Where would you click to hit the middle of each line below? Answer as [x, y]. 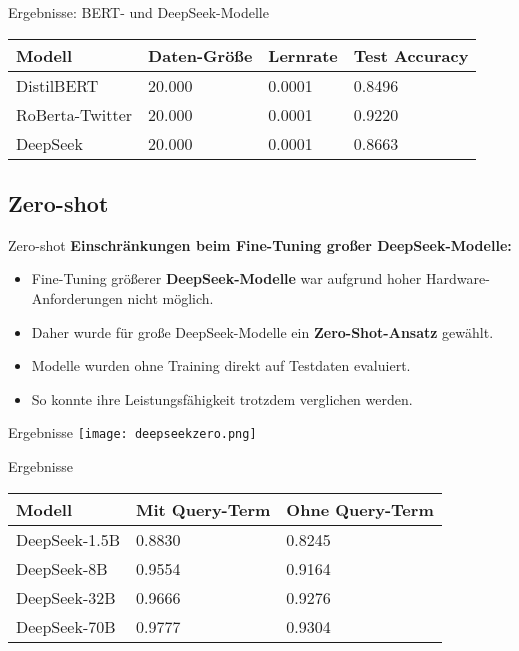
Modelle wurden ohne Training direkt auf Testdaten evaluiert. [221, 365]
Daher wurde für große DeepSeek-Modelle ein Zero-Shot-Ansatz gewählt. [262, 331]
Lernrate [303, 55]
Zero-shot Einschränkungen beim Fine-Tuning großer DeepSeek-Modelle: [260, 244]
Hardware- [457, 278]
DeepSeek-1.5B [68, 539]
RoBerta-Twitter [74, 114]
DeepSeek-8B [62, 568]
